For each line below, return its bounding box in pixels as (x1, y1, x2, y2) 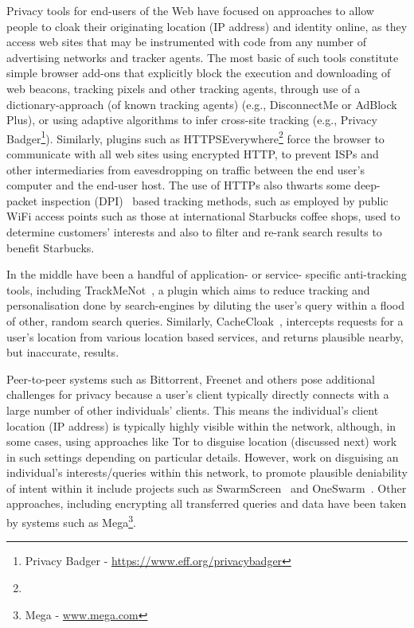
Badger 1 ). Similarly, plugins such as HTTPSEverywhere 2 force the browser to (6, 127, 385, 146)
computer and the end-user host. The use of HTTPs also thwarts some (6, 177, 351, 193)
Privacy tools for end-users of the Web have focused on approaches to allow (6, 2, 374, 18)
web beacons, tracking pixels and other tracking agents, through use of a (6, 80, 361, 96)
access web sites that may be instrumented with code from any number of (6, 33, 366, 50)
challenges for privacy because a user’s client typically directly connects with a (6, 386, 389, 403)
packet (6, 192, 38, 209)
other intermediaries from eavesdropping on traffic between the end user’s (6, 161, 365, 177)
